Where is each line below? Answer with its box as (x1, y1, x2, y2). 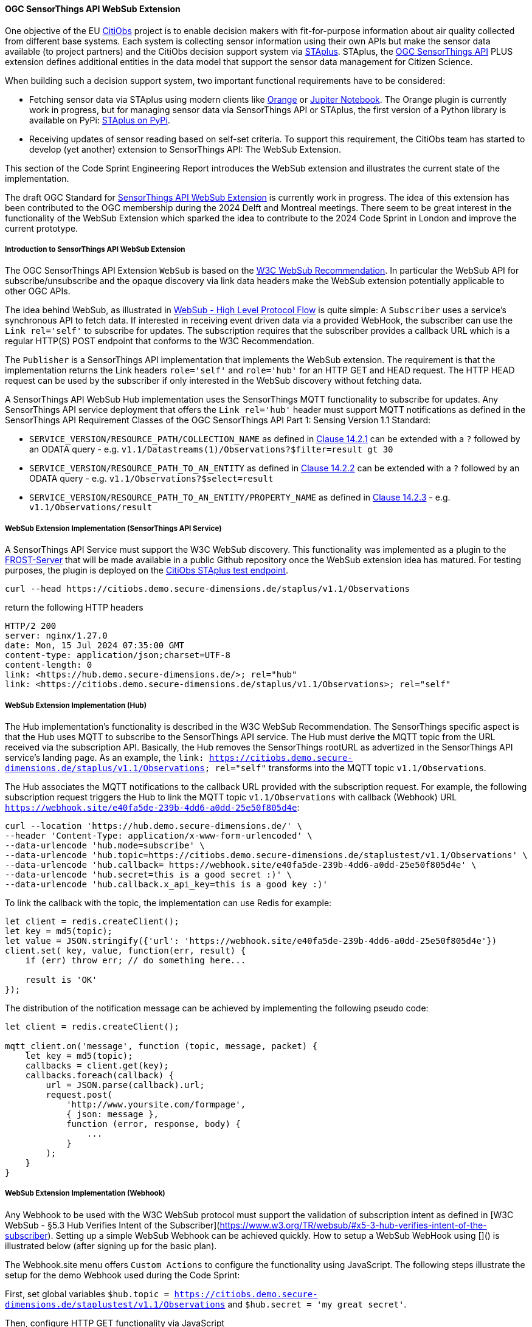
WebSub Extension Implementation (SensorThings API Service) (5, 524, 222, 533)
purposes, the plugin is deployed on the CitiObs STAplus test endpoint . (5, 565, 288, 576)
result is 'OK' (25, 974, 97, 985)
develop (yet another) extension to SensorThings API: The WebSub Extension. (29, 144, 342, 154)
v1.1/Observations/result (29, 502, 153, 513)
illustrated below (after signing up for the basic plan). (5, 1240, 217, 1251)
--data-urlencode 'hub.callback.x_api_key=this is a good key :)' (5, 879, 328, 889)
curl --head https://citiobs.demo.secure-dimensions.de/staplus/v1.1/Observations (5, 584, 410, 594)
